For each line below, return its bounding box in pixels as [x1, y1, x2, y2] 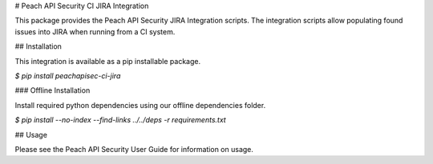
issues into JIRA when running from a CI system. [14, 26, 176, 36]
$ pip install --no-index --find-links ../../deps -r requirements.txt [14, 115, 226, 125]
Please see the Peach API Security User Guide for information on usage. [14, 144, 254, 154]
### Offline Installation [14, 86, 91, 95]
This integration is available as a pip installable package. [14, 56, 200, 66]
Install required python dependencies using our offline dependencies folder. [14, 100, 266, 110]
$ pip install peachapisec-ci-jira [14, 70, 121, 80]
